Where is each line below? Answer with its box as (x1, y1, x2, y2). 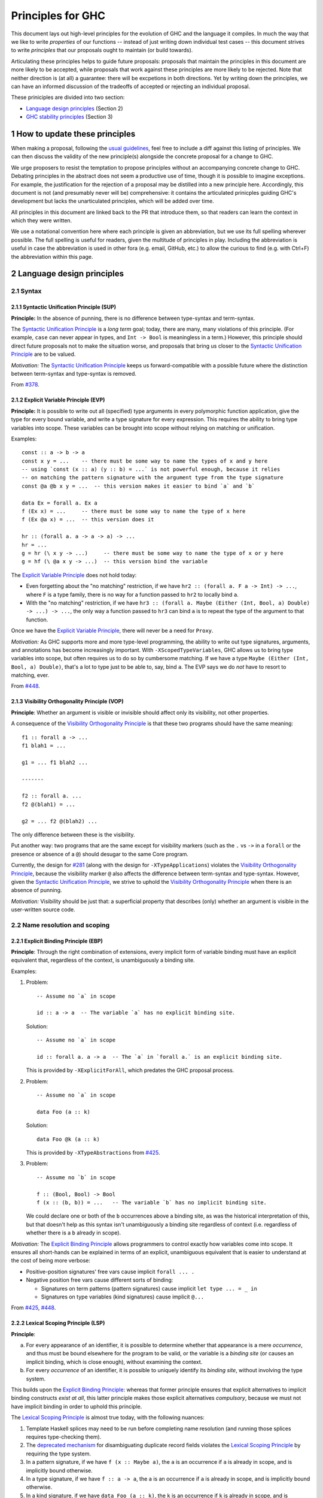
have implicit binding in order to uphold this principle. (11, 1403, 142, 1410)
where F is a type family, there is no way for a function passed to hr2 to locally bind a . (26, 591, 239, 598)
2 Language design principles (11, 268, 124, 279)
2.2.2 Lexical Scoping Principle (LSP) (11, 1319, 105, 1327)
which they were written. (11, 217, 72, 224)
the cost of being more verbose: (11, 1257, 91, 1264)
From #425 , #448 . (11, 1304, 56, 1312)
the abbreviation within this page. (11, 253, 93, 260)
